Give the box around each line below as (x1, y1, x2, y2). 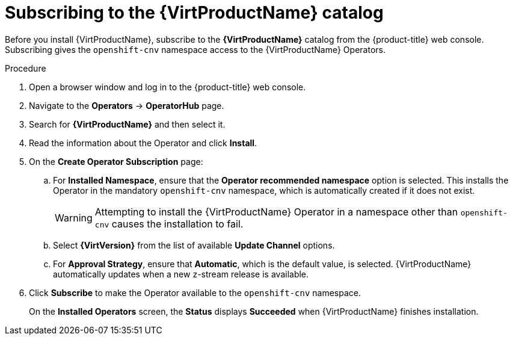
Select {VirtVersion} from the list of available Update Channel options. (53, 240, 335, 250)
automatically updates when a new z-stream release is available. (53, 268, 309, 279)
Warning (55, 211, 93, 224)
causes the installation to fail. (111, 217, 244, 230)
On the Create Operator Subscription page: (29, 156, 203, 167)
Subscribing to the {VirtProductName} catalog (5, 2, 384, 23)
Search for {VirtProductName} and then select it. (29, 119, 226, 129)
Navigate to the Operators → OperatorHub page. (29, 100, 224, 111)
